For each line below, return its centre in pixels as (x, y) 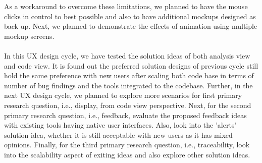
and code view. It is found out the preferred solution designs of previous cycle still (131, 65)
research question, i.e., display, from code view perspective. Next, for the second (128, 105)
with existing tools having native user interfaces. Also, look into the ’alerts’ (120, 125)
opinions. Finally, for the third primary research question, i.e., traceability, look (127, 145)
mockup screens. (29, 36)
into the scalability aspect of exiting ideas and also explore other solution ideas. (127, 154)
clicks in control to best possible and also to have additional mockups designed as (130, 16)
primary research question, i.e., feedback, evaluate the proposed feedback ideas (125, 115)
